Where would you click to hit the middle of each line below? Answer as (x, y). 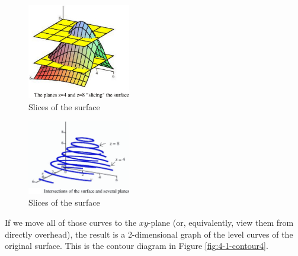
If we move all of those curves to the (71, 223)
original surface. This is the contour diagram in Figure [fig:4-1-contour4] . (137, 246)
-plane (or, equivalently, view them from (221, 223)
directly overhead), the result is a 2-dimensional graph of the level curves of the (149, 234)
